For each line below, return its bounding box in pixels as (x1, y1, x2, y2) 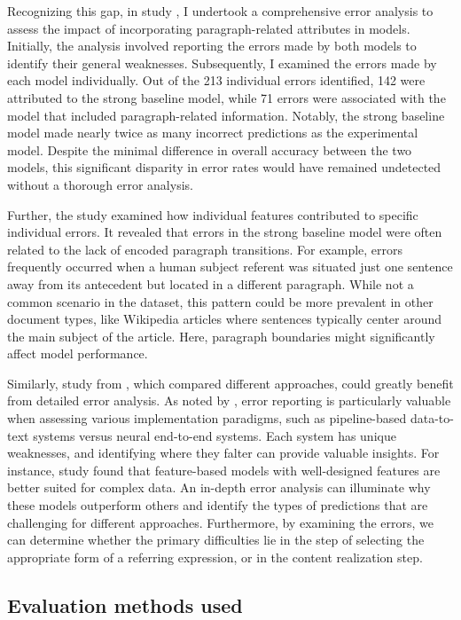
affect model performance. (7, 344, 148, 363)
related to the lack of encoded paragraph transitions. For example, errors (7, 239, 403, 258)
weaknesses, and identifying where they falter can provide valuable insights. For (7, 443, 440, 462)
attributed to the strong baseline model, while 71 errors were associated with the (7, 88, 446, 106)
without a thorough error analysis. (7, 175, 193, 193)
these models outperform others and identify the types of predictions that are (7, 496, 428, 514)
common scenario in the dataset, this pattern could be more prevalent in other (7, 292, 434, 310)
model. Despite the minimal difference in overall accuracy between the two (7, 140, 412, 159)
